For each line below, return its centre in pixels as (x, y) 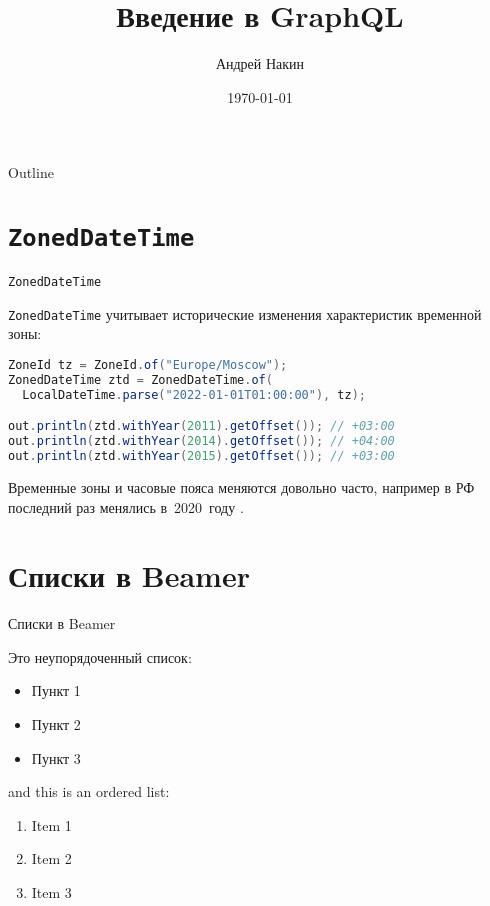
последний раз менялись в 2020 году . (126, 506)
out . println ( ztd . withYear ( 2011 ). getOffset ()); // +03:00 (201, 426)
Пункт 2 (56, 724)
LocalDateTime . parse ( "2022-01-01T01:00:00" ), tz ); (194, 394)
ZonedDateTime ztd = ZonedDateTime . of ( (140, 379)
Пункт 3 (56, 757)
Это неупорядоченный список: (100, 656)
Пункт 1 (56, 690)
